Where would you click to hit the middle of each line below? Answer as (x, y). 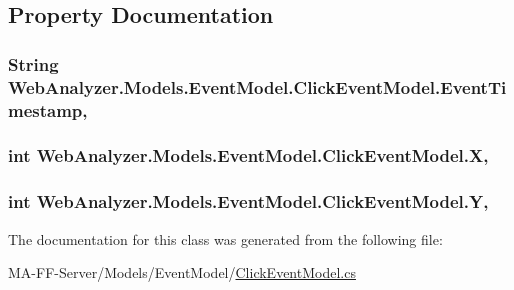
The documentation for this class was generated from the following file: (225, 238)
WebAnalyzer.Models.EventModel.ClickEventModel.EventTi (257, 86)
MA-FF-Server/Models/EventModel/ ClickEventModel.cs (182, 272)
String (33, 63)
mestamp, (48, 109)
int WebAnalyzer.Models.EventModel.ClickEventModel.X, (248, 155)
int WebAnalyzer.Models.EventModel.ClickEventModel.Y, (248, 201)
